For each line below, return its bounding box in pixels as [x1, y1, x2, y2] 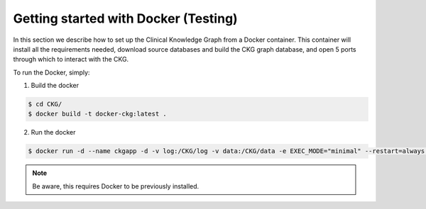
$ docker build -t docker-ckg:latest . [28, 110, 167, 118]
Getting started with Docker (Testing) [13, 11, 238, 26]
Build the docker [31, 81, 80, 90]
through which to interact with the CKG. [13, 55, 129, 64]
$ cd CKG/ [28, 100, 62, 108]
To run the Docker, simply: [13, 68, 90, 77]
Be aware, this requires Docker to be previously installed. [32, 181, 200, 191]
